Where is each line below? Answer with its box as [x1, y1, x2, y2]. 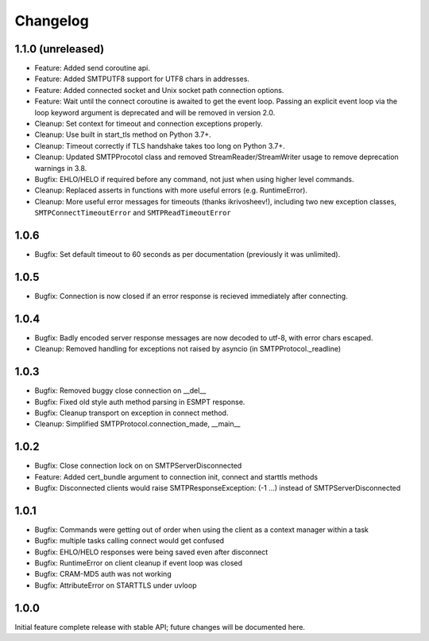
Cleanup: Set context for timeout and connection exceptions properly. [34, 119, 264, 129]
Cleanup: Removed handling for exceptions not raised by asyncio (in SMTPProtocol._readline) [34, 344, 342, 354]
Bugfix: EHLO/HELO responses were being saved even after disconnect [34, 547, 269, 557]
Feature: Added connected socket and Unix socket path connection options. [34, 85, 284, 95]
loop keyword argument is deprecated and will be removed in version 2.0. [34, 107, 276, 117]
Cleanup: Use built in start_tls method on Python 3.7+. [34, 130, 212, 139]
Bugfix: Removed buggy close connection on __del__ [34, 386, 207, 395]
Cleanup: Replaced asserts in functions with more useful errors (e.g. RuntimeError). [34, 185, 307, 195]
